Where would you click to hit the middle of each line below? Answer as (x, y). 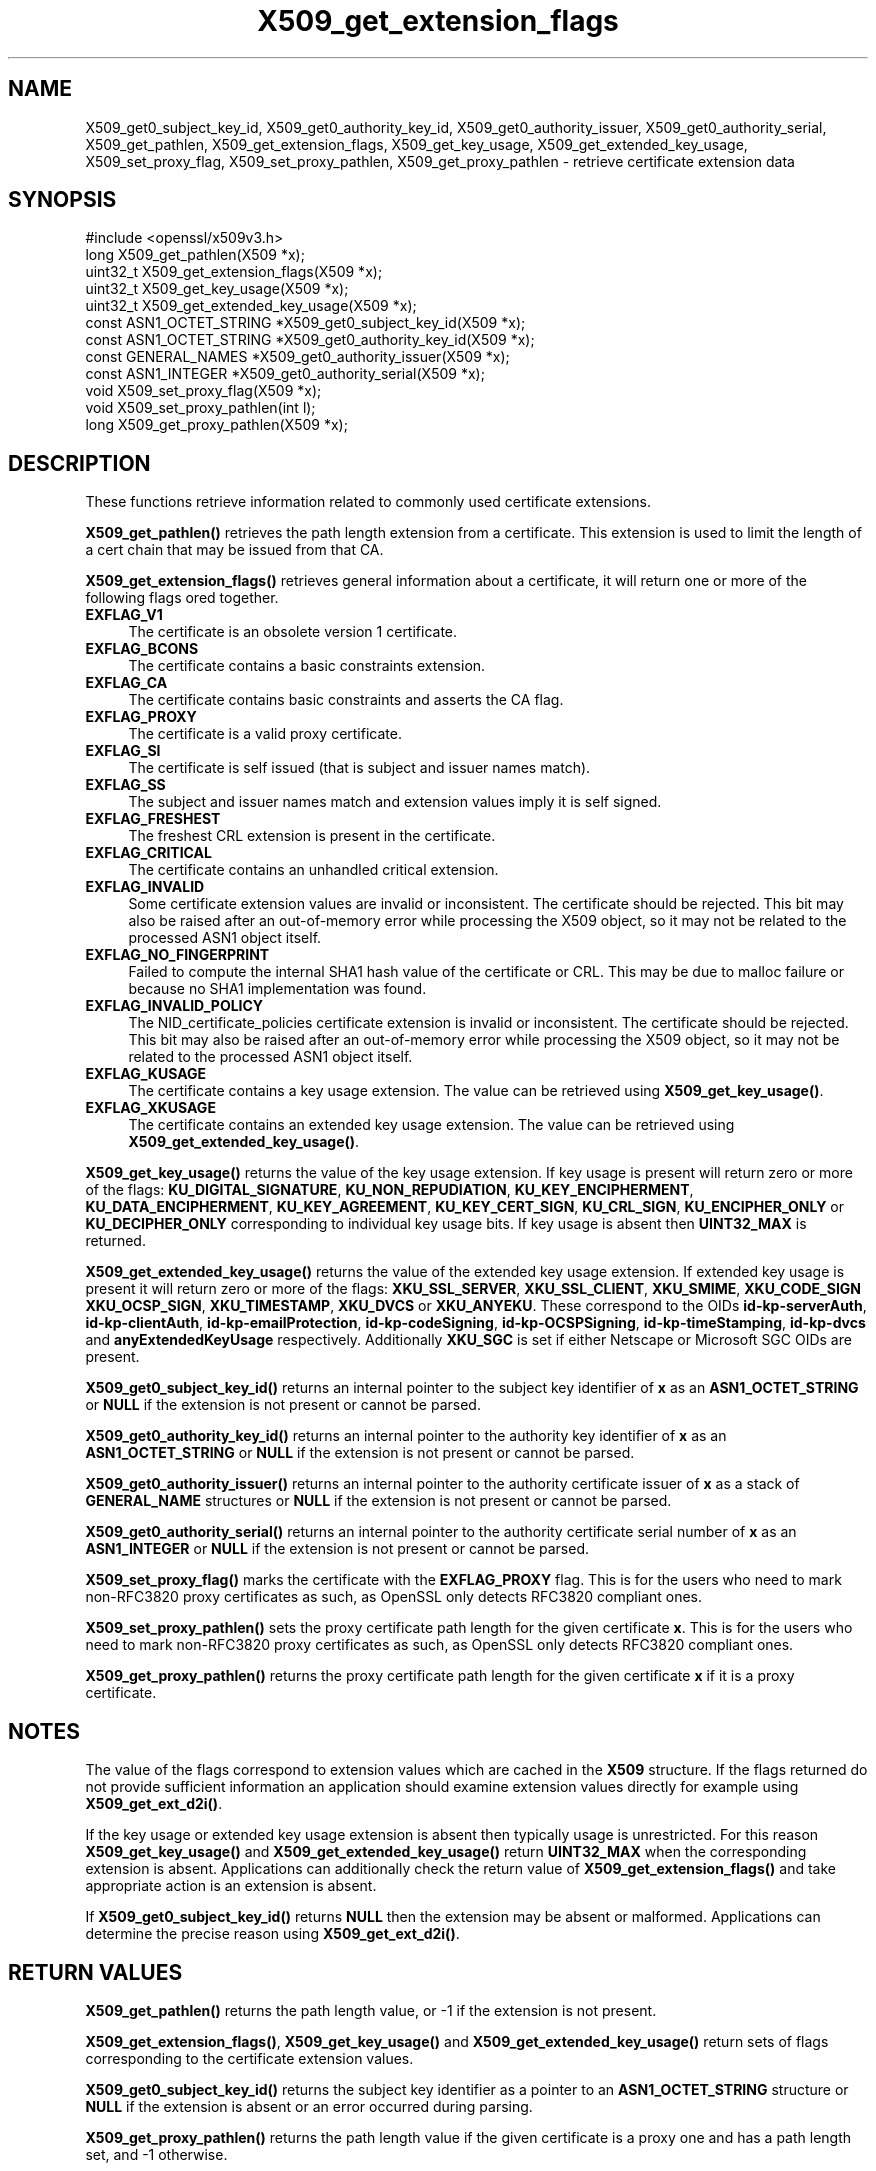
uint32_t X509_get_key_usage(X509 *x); (217, 289)
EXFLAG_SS (125, 785)
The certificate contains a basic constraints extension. (307, 666)
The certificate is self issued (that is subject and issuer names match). (359, 768)
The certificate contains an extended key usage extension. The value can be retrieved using (431, 1125)
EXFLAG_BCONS (142, 649)
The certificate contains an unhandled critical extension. (313, 870)
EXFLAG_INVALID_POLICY (174, 1006)
